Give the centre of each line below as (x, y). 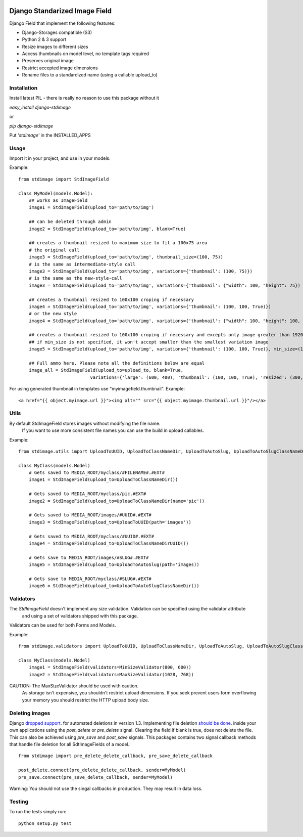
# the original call (54, 250)
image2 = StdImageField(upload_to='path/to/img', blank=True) (107, 229)
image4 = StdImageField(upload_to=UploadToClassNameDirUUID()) (109, 543)
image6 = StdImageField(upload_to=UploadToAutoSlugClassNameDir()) (114, 586)
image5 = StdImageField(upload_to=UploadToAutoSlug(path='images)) (114, 565)
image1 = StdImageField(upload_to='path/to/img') (91, 208)
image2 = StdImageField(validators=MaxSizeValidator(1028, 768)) (111, 674)
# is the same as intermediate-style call (82, 264)
